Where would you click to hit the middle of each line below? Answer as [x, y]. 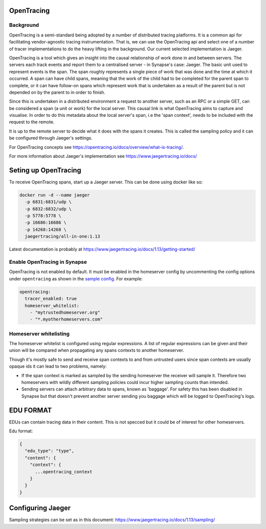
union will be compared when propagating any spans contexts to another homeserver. [97, 351]
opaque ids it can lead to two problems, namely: [58, 366]
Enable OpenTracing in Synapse [48, 262]
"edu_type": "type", [50, 451]
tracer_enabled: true [51, 299]
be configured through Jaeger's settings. [51, 138]
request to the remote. [32, 122]
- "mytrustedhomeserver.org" [65, 312]
